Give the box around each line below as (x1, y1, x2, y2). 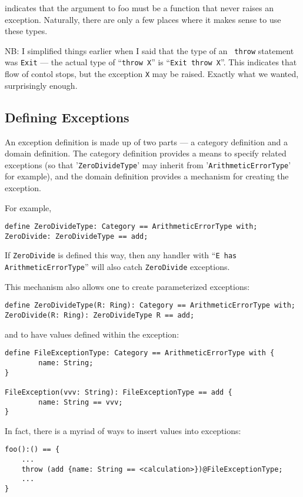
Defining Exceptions (5, 108, 129, 126)
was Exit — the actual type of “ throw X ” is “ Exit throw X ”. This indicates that (5, 56, 297, 68)
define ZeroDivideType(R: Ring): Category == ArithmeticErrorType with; (5, 301, 295, 310)
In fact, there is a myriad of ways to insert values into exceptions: (5, 424, 241, 436)
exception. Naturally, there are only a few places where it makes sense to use (5, 13, 281, 25)
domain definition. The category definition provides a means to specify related (5, 147, 287, 159)
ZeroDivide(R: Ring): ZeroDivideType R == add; (5, 311, 195, 320)
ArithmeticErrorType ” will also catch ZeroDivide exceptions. (5, 261, 230, 273)
